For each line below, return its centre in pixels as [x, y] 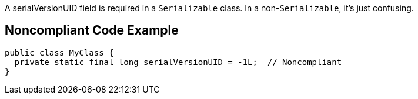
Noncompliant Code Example [92, 30]
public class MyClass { [59, 52]
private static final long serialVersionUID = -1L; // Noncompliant [178, 62]
